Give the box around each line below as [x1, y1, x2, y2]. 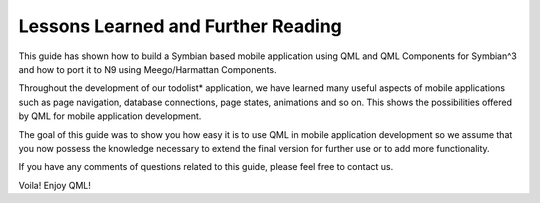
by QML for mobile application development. [18, 110, 202, 122]
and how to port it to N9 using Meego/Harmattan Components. [18, 63, 277, 75]
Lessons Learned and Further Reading [18, 15, 342, 37]
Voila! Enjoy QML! [18, 179, 92, 191]
